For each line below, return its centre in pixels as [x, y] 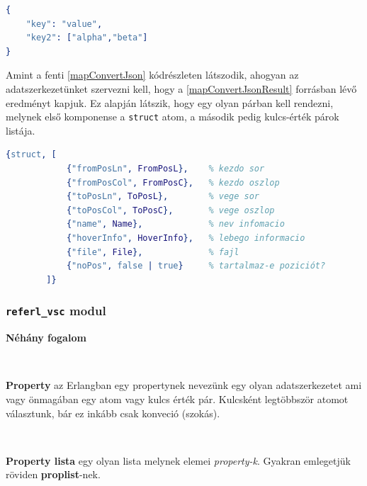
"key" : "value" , [64, 24]
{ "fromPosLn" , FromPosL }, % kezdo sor [165, 169]
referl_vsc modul [56, 311]
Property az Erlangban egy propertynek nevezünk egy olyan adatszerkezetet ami [184, 385]
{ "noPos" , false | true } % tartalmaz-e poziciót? [196, 266]
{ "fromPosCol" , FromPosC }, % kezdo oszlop [173, 182]
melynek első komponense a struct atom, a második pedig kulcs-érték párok [173, 117]
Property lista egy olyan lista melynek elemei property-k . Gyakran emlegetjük [178, 460]
